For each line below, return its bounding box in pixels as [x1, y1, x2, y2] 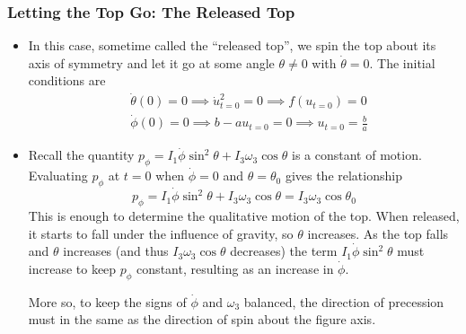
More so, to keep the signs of [28, 292, 187, 311]
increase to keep [28, 259, 117, 277]
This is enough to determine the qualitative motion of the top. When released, [28, 206, 460, 224]
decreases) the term [230, 242, 338, 260]
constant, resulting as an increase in [136, 259, 334, 277]
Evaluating [28, 166, 88, 185]
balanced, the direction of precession [243, 292, 444, 311]
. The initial [369, 53, 435, 72]
